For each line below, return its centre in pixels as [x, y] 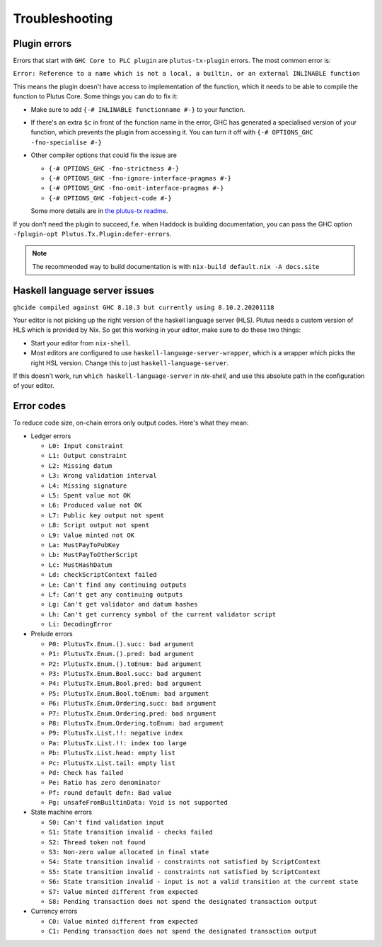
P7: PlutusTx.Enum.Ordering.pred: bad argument [133, 713]
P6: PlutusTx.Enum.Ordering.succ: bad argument [133, 704]
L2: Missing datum [80, 466]
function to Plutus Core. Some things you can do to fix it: [95, 96]
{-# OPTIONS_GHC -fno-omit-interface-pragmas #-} [136, 188]
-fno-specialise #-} [66, 142]
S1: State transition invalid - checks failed [131, 832]
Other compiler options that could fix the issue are [104, 155]
